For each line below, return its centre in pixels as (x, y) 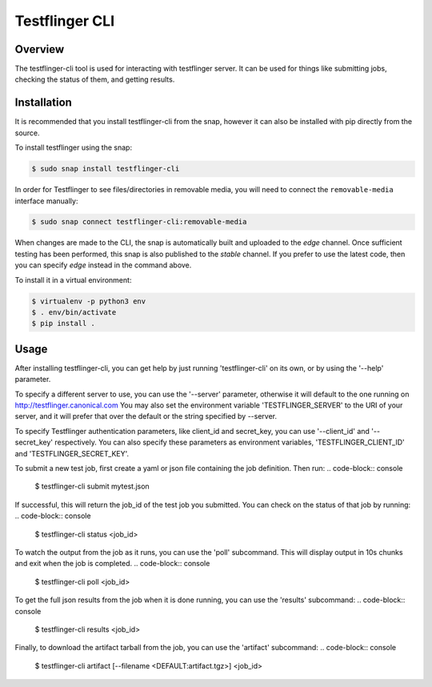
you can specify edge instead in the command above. (103, 265)
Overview (40, 49)
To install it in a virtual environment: (73, 279)
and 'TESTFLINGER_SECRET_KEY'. (72, 453)
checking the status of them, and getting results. (95, 79)
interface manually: (46, 201)
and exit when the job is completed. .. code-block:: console (112, 564)
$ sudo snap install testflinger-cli (106, 169)
